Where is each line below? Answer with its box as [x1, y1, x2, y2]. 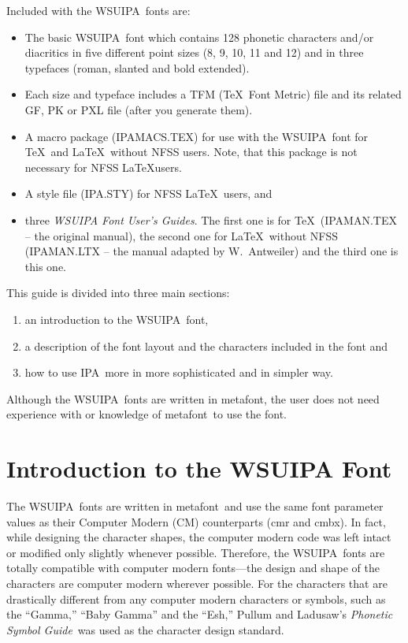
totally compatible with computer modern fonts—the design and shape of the [6, 559, 380, 576]
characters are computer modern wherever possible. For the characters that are [6, 574, 388, 591]
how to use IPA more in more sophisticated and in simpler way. [24, 364, 333, 381]
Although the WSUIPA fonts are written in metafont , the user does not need [6, 390, 380, 407]
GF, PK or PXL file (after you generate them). [24, 101, 253, 117]
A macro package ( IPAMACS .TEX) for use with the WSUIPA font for [24, 128, 369, 144]
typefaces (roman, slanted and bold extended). [24, 59, 250, 76]
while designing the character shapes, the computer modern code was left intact [6, 529, 391, 545]
